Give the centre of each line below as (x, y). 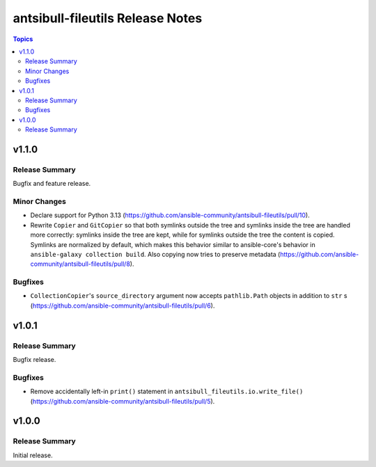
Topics (23, 39)
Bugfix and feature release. (52, 184)
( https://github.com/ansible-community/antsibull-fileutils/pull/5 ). (123, 401)
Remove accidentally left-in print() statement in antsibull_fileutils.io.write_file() (167, 391)
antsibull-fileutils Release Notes (108, 18)
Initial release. (33, 455)
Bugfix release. (34, 359)
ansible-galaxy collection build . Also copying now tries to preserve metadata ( (155, 254)
